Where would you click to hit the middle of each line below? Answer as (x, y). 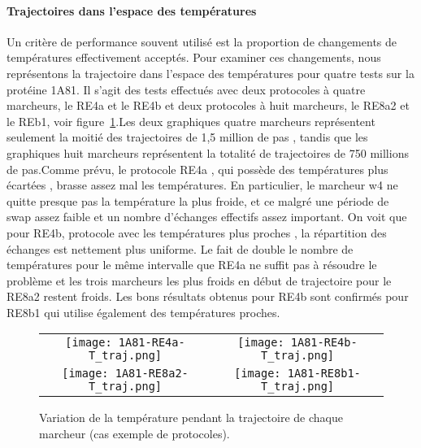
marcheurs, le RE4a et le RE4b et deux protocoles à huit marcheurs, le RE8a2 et (208, 105)
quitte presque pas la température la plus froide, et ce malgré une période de (198, 200)
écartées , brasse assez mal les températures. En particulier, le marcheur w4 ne (202, 185)
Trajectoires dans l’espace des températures (132, 10)
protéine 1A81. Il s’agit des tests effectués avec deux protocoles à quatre (186, 89)
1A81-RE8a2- (152, 374)
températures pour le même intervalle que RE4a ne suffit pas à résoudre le (192, 265)
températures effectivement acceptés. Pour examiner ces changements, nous (194, 57)
